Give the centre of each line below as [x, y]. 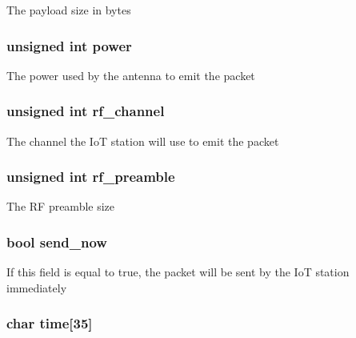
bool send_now [57, 241]
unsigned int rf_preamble [91, 177]
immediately [37, 287]
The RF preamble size [61, 206]
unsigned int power [69, 45]
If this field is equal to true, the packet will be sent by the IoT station [178, 272]
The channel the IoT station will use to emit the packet [143, 141]
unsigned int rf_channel [86, 111]
